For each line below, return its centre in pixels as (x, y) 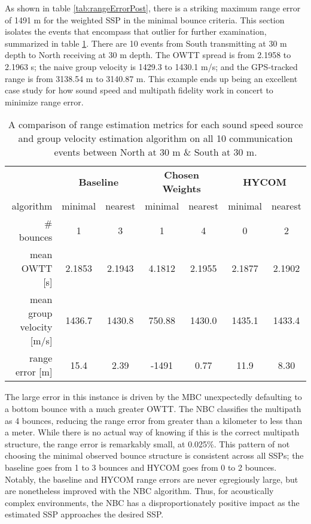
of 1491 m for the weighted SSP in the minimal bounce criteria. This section (145, 19)
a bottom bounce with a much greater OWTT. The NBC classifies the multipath (153, 408)
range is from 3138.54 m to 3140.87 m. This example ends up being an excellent (151, 78)
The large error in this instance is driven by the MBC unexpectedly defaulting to (153, 397)
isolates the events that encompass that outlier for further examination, (136, 31)
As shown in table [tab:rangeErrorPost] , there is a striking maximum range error (153, 8)
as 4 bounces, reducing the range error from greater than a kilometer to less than (154, 420)
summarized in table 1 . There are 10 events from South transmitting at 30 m (146, 43)
